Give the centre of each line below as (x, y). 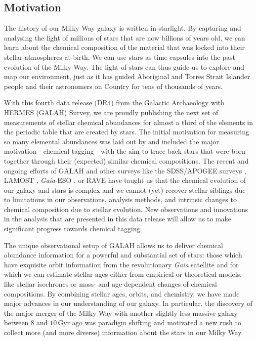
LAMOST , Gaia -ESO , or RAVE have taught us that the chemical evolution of (125, 180)
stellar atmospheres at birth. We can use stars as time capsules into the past (120, 57)
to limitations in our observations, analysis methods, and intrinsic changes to (120, 199)
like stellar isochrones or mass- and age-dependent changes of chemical (111, 284)
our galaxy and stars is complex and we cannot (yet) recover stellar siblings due (125, 190)
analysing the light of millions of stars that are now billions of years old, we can (125, 37)
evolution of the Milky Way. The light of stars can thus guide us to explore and (124, 66)
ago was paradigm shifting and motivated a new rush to (156, 322)
